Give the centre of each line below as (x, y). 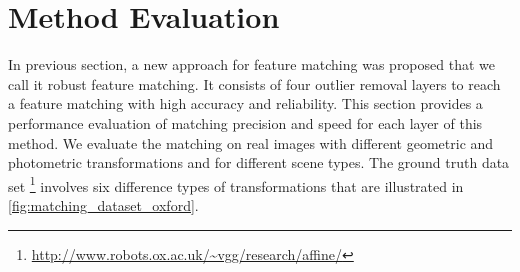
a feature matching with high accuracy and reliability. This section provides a (245, 103)
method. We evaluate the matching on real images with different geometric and (251, 142)
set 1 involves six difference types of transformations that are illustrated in (236, 184)
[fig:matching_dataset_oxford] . (103, 204)
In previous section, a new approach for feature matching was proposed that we (251, 64)
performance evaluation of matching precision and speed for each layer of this (245, 122)
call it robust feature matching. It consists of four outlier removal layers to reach (254, 83)
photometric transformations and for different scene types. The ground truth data (259, 162)
